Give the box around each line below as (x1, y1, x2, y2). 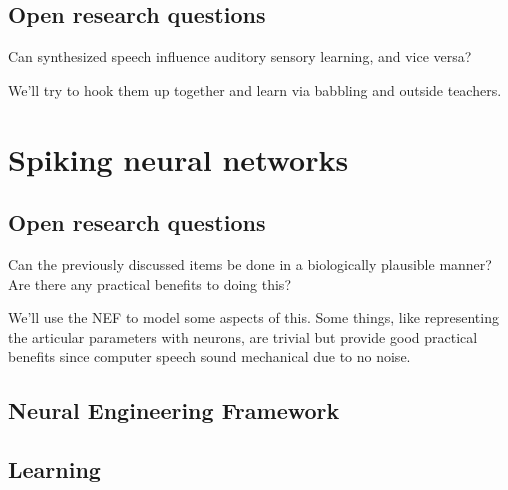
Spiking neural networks (8, 138, 349, 179)
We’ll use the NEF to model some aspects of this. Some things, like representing (8, 307, 499, 328)
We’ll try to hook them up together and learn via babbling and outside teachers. (8, 79, 502, 100)
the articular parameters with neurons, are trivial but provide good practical (8, 326, 478, 347)
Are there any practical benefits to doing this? (8, 273, 291, 294)
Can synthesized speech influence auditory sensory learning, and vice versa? (8, 46, 472, 67)
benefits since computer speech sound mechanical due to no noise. (8, 346, 411, 367)
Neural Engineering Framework (8, 395, 340, 426)
